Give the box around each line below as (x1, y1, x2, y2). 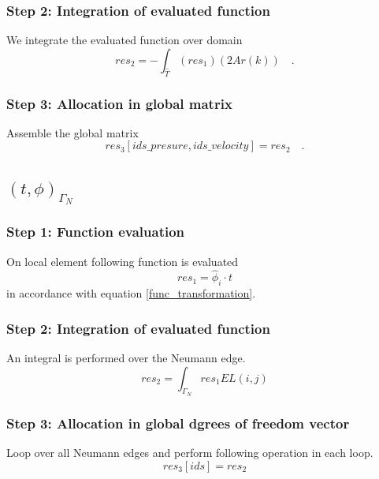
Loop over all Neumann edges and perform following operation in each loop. (6, 444, 373, 461)
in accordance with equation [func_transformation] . (6, 285, 256, 301)
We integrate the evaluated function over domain (6, 32, 243, 48)
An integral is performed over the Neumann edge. (6, 350, 246, 366)
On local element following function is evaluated (6, 253, 239, 269)
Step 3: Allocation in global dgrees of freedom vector (6, 413, 350, 432)
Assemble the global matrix (6, 124, 139, 140)
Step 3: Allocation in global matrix (6, 93, 232, 113)
